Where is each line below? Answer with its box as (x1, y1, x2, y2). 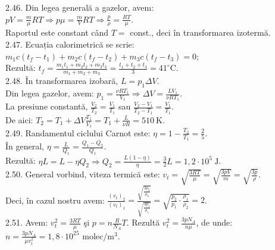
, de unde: (196, 216, 233, 229)
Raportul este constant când (5, 26, 109, 39)
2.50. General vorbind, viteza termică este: (5, 168, 160, 180)
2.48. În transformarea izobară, (5, 74, 118, 87)
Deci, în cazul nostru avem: (5, 193, 105, 206)
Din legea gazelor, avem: (5, 87, 94, 99)
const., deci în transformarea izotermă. (130, 26, 271, 39)
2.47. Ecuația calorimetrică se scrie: (5, 38, 135, 51)
